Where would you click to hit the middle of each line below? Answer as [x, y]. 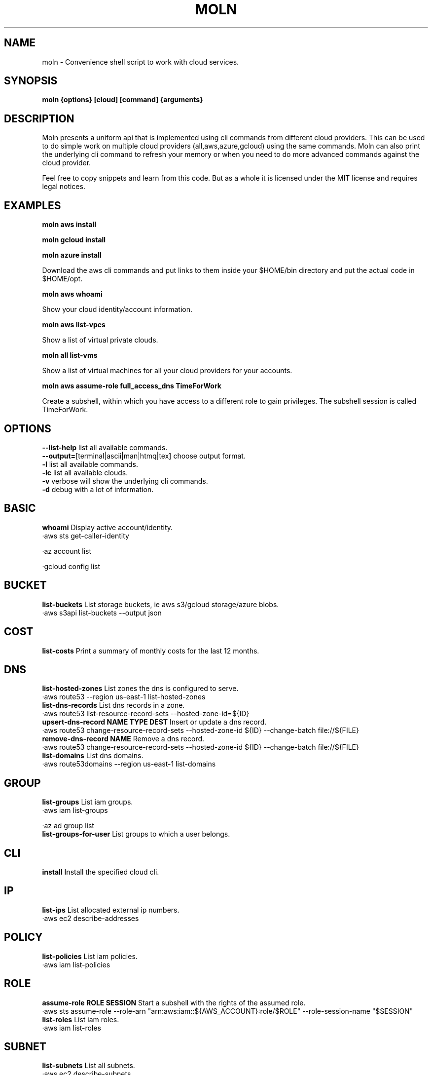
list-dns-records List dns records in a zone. [113, 705]
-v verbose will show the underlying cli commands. [125, 481]
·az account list [67, 551]
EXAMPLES [33, 205]
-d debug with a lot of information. [98, 489]
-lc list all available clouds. [85, 472]
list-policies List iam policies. [90, 956]
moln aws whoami [72, 294]
